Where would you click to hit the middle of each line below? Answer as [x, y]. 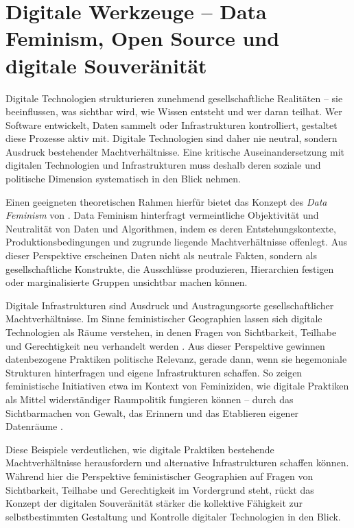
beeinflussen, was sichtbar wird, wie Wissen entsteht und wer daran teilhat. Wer [174, 111]
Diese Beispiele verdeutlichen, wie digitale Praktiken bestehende [140, 449]
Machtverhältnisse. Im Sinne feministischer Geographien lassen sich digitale [164, 319]
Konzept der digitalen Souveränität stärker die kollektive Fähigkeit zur [154, 503]
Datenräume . [34, 426]
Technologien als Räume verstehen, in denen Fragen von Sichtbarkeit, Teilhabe [171, 332]
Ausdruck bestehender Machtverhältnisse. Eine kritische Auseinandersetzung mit [175, 151]
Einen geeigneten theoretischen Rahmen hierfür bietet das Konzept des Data [166, 201]
